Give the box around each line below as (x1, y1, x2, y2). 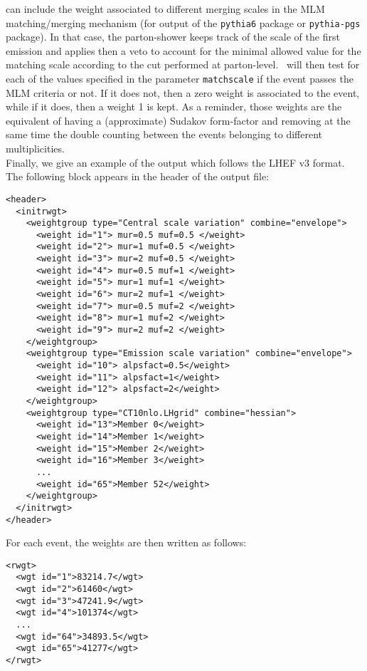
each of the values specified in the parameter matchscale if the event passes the (6, 71, 353, 86)
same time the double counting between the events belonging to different (6, 127, 323, 142)
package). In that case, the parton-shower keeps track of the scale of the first (6, 29, 340, 44)
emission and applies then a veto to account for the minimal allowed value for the (6, 43, 361, 58)
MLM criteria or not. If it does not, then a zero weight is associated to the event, (6, 85, 360, 100)
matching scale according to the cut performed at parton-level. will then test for (6, 57, 360, 72)
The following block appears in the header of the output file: (6, 169, 270, 184)
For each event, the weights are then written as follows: (6, 535, 247, 550)
